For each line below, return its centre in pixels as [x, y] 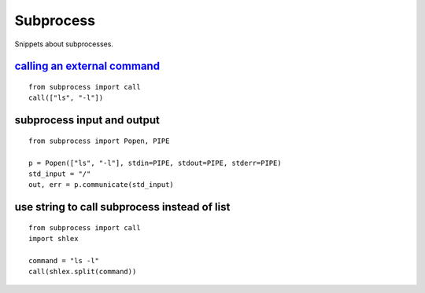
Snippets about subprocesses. [64, 44]
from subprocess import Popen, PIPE [99, 141]
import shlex [54, 239]
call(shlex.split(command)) [83, 272]
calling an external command [87, 66]
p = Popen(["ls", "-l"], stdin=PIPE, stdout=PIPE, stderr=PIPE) [155, 163]
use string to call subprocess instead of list [122, 207]
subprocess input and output [87, 121]
